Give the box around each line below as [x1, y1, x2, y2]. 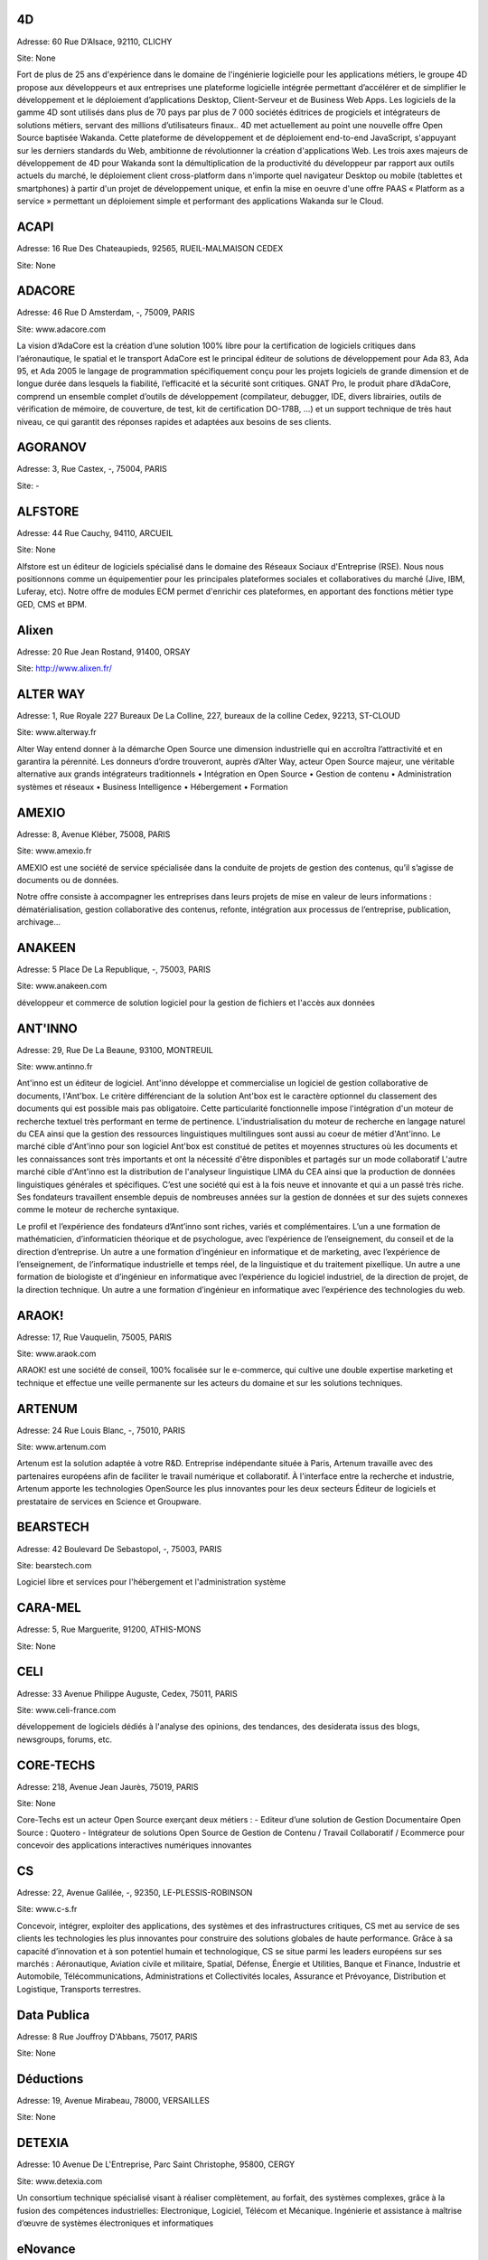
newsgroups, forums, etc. [16, 1734, 113, 1745]
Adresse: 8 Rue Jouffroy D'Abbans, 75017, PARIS [16, 2030, 198, 2042]
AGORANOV [16, 439, 88, 456]
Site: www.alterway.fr [16, 727, 97, 738]
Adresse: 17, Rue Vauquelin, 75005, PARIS [16, 1332, 172, 1342]
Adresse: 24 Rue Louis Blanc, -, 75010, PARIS [16, 1425, 185, 1436]
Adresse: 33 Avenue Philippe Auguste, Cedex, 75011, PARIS [16, 1688, 239, 1699]
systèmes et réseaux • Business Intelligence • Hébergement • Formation [16, 781, 288, 792]
